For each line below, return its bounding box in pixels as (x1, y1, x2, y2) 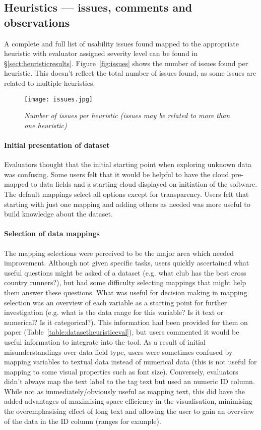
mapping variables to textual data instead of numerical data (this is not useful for (4, 356, 257, 367)
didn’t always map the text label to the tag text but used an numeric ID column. (4, 376, 255, 387)
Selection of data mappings (4, 228, 100, 239)
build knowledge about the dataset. (4, 208, 113, 219)
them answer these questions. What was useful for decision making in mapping (4, 287, 247, 297)
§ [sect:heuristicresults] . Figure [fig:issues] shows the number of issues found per (4, 58, 248, 68)
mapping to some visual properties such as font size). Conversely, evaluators (4, 366, 238, 377)
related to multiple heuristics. (4, 77, 95, 88)
